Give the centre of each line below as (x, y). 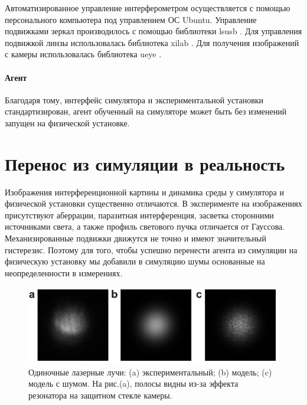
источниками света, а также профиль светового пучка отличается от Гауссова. (145, 226)
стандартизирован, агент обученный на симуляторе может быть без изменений (146, 111)
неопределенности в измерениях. (64, 272)
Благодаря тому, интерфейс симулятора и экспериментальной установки (134, 99)
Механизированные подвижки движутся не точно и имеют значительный (135, 238)
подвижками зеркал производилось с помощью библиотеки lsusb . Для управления (153, 31)
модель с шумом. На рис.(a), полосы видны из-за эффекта (133, 383)
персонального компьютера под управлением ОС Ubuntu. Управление (131, 19)
